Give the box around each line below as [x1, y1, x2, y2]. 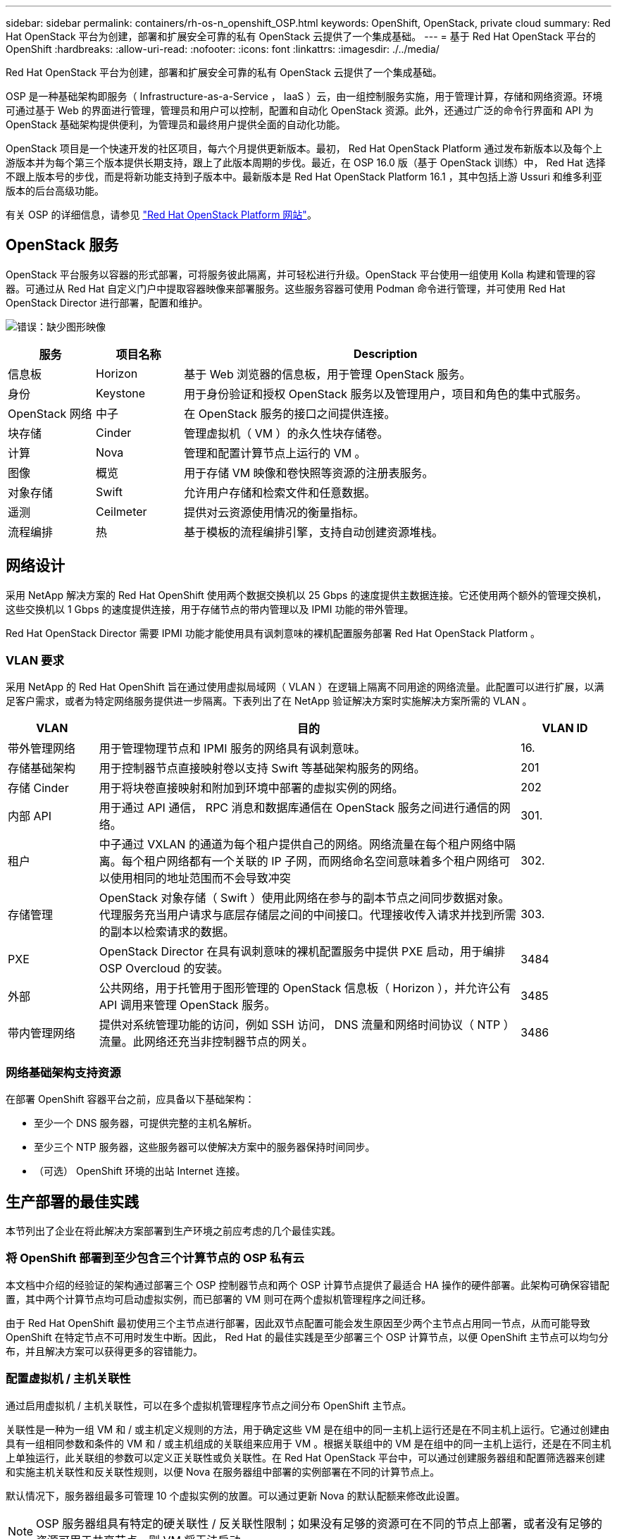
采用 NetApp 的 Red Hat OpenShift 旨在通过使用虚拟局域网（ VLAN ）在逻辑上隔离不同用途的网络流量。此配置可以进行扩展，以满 [6, 681, 604, 693]
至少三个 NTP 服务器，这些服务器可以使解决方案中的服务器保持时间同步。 [34, 1141, 375, 1154]
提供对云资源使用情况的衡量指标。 [184, 505, 365, 519]
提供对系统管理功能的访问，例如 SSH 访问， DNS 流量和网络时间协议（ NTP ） [99, 1018, 515, 1032]
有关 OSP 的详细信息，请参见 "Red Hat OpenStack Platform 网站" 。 [6, 209, 317, 221]
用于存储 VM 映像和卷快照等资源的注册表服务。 [184, 465, 434, 480]
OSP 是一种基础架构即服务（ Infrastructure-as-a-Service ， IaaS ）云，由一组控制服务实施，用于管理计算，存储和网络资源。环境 [6, 90, 603, 102]
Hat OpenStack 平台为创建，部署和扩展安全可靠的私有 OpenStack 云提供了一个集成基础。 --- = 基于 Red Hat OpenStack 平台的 [6, 30, 596, 42]
